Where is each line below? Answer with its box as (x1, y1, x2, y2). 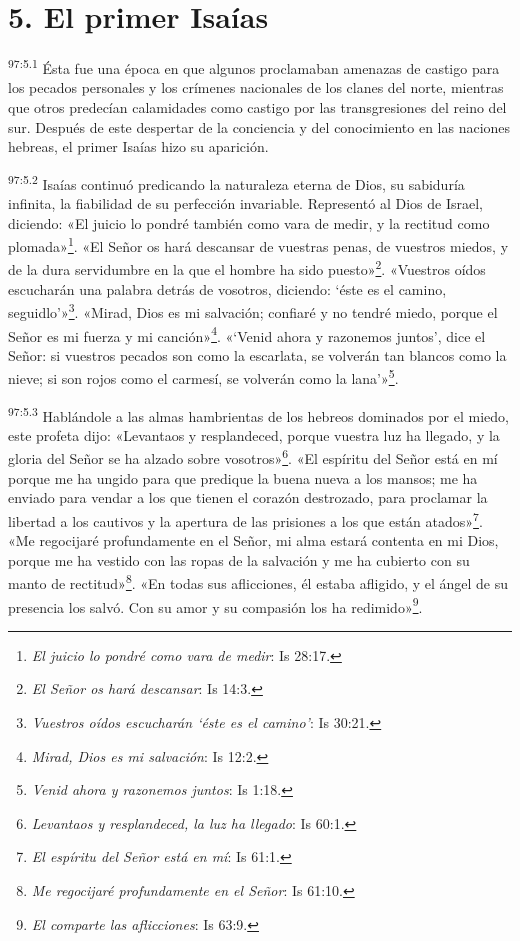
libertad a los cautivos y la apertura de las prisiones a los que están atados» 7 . (8, 507, 483, 531)
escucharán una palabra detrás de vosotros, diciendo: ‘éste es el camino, (8, 278, 447, 299)
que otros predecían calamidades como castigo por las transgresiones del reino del (8, 96, 507, 117)
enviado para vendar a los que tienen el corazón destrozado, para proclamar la (8, 487, 488, 508)
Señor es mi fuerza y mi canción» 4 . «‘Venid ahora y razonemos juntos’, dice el (8, 322, 486, 346)
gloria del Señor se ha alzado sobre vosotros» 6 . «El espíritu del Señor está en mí (8, 445, 498, 469)
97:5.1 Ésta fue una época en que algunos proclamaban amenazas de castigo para (8, 55, 500, 78)
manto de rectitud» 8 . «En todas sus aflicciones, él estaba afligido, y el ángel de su (8, 570, 509, 593)
